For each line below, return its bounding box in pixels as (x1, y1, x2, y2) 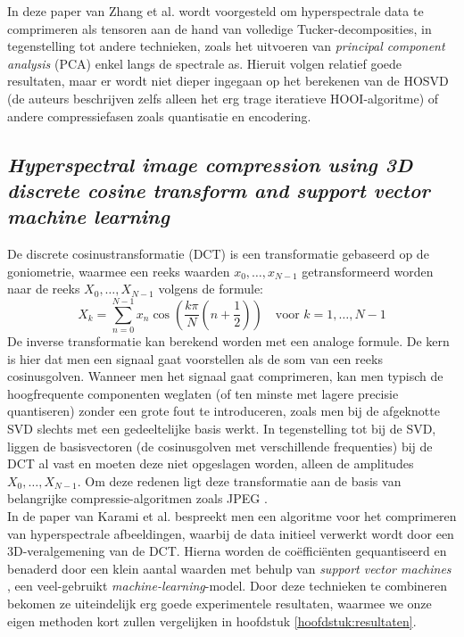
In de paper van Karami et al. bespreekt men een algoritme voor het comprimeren (7, 506, 457, 525)
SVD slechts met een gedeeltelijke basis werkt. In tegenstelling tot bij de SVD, (7, 419, 436, 438)
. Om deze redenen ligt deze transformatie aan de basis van (77, 471, 402, 490)
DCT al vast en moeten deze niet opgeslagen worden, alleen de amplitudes (7, 454, 414, 473)
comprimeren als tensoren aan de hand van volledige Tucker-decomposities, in (7, 19, 432, 37)
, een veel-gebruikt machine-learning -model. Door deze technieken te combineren (7, 576, 448, 595)
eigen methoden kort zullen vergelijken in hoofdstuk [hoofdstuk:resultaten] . (7, 611, 417, 630)
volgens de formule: (158, 279, 264, 298)
